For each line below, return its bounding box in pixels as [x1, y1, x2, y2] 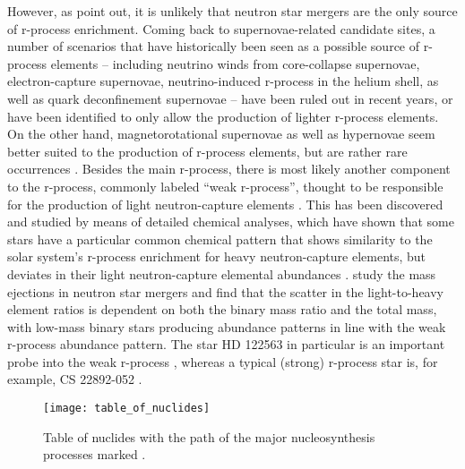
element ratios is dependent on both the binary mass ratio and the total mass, [7, 300, 437, 319]
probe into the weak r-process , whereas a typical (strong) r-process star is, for [7, 352, 438, 371]
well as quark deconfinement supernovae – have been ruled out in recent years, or [7, 89, 453, 107]
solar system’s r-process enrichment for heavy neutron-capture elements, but [7, 247, 426, 266]
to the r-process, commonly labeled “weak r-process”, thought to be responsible [7, 176, 443, 195]
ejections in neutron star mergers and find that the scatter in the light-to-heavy [7, 282, 444, 301]
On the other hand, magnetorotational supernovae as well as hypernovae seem [7, 124, 435, 143]
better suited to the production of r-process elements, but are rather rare [7, 141, 408, 160]
